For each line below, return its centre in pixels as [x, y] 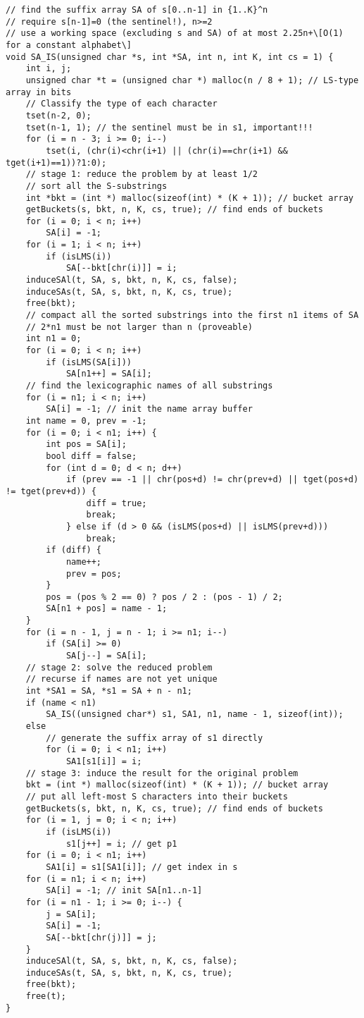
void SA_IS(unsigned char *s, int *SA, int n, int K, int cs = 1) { [170, 57]
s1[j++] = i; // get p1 [121, 844]
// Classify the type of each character [121, 104]
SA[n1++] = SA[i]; [109, 374]
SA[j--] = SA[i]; [106, 656]
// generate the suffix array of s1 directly [155, 738]
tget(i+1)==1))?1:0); [56, 162]
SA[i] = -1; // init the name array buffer [149, 409]
